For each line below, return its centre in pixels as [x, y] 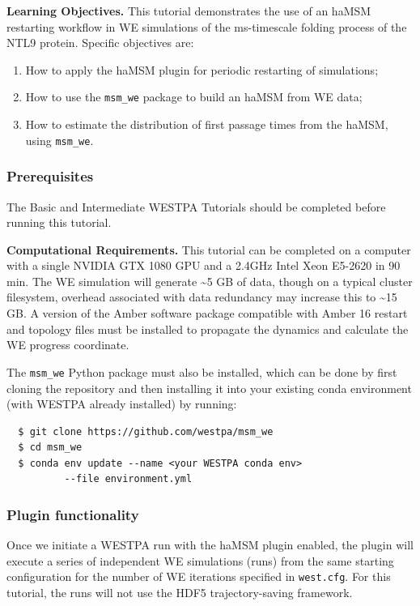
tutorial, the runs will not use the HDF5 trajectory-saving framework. [180, 593]
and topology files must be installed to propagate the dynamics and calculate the [208, 329]
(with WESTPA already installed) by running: [122, 404]
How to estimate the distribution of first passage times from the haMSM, [207, 124]
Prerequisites [50, 176]
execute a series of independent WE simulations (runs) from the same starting [200, 560]
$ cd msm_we [50, 448]
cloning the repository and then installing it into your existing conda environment [209, 388]
